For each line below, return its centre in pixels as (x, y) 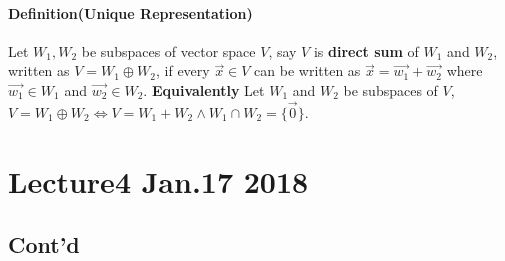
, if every (183, 70)
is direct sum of (366, 50)
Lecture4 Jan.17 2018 (158, 180)
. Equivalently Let (204, 89)
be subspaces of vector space (168, 50)
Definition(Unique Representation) (130, 12)
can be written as (307, 70)
